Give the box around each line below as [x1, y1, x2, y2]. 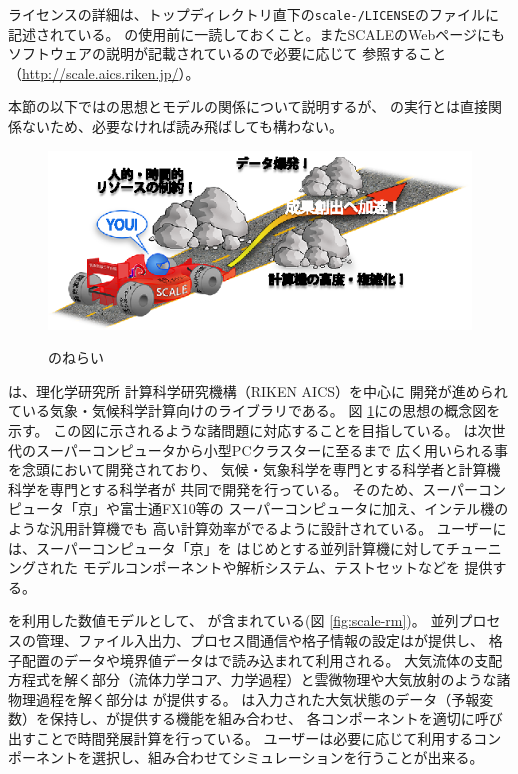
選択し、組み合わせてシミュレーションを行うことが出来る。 [91, 747, 484, 768]
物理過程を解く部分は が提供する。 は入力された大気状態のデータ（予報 [8, 688, 480, 709]
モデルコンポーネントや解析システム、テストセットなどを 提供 [82, 557, 493, 578]
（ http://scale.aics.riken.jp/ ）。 [8, 62, 200, 83]
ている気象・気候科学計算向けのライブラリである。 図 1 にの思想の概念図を [8, 400, 501, 421]
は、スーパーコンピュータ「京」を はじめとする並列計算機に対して [8, 537, 446, 558]
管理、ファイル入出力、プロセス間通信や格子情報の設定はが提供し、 [35, 629, 484, 650]
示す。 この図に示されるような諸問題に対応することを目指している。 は [8, 419, 478, 440]
